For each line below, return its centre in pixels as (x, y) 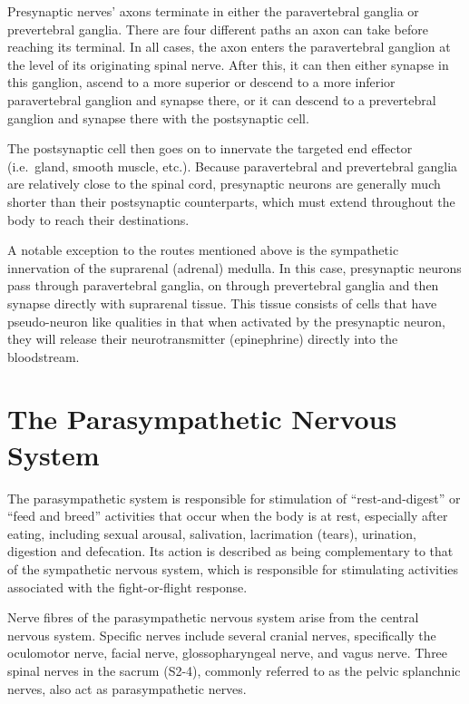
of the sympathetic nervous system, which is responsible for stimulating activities (233, 568)
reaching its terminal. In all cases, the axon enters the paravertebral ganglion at (229, 47)
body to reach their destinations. (98, 219)
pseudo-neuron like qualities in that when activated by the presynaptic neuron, (226, 321)
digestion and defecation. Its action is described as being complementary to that (230, 551)
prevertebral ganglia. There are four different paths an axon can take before (218, 29)
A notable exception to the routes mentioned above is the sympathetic (203, 250)
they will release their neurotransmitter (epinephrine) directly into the (203, 339)
